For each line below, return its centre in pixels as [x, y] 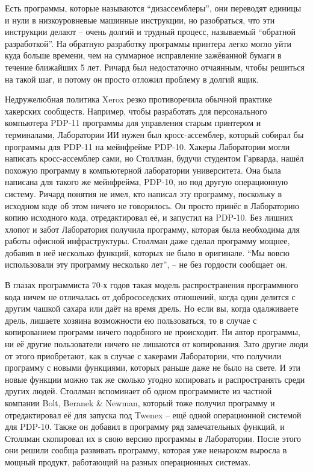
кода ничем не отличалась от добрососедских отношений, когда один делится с [150, 296]
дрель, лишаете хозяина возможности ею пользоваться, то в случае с [131, 320]
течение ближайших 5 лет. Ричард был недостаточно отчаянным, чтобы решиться [155, 67]
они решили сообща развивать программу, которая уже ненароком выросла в [146, 450]
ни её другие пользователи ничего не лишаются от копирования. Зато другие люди [156, 344]
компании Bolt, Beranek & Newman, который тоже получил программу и [140, 403]
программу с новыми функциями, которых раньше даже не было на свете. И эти [153, 367]
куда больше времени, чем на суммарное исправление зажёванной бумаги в [143, 55]
